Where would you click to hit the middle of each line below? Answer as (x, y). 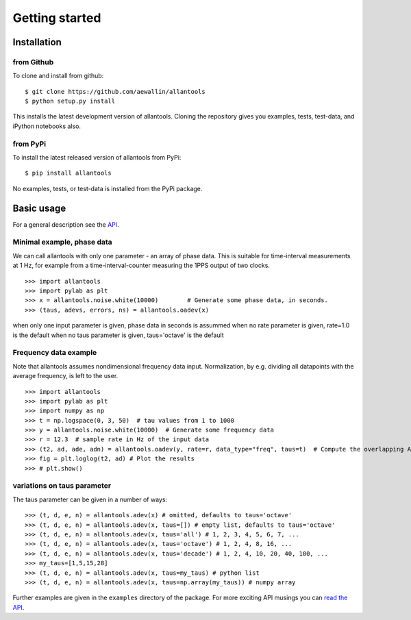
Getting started (57, 18)
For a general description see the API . (66, 224)
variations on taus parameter (62, 486)
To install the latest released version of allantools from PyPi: (97, 158)
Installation (37, 42)
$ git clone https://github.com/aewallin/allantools (115, 91)
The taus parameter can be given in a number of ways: (90, 499)
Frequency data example (55, 353)
